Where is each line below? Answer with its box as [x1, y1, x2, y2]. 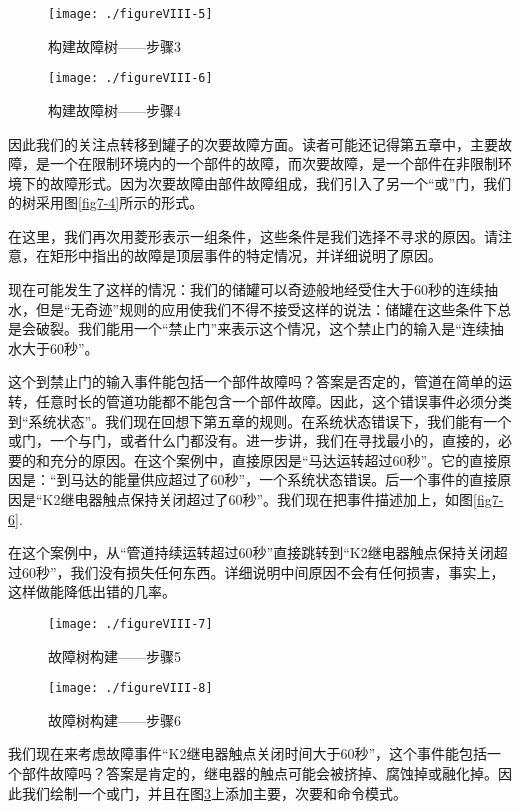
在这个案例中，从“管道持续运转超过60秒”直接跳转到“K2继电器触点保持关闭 [8, 542, 494, 563]
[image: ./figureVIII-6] [48, 71, 213, 86]
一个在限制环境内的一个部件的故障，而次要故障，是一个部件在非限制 [49, 153, 498, 174]
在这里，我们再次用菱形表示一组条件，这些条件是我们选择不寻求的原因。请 [8, 225, 498, 246]
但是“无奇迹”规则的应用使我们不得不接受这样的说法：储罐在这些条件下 [35, 298, 498, 319]
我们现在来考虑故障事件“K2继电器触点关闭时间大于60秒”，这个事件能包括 [8, 743, 488, 764]
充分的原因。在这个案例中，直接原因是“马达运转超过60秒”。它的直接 [49, 449, 498, 470]
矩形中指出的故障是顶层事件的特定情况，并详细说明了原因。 [49, 245, 442, 266]
